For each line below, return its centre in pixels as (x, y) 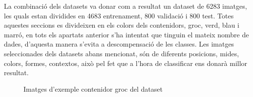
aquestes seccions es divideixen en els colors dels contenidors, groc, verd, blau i (122, 25)
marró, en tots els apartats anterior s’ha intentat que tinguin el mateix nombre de (126, 34)
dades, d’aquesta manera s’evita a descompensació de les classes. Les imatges (119, 44)
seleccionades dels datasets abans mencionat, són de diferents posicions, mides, (122, 53)
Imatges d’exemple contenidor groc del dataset (93, 89)
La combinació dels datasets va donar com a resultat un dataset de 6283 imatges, (126, 6)
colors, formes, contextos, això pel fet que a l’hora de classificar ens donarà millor (126, 63)
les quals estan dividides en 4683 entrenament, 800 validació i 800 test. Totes (119, 15)
